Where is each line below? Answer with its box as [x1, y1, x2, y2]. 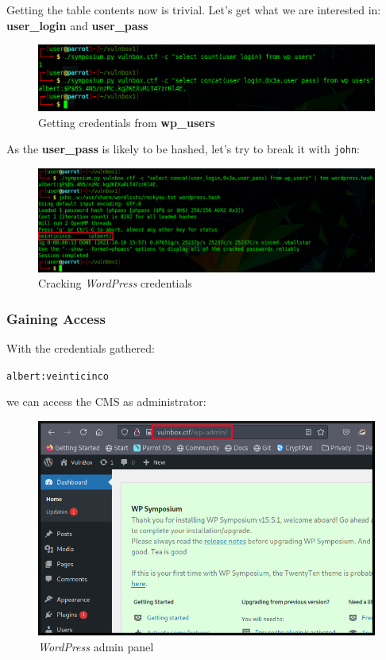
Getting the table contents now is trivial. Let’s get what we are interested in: [6, 2, 381, 17]
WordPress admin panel [38, 638, 154, 654]
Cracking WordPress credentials [38, 275, 192, 291]
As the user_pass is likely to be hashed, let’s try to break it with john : [6, 141, 360, 157]
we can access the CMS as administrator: [6, 393, 207, 410]
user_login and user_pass [6, 17, 149, 33]
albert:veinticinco [6, 370, 109, 382]
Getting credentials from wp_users [38, 114, 215, 130]
